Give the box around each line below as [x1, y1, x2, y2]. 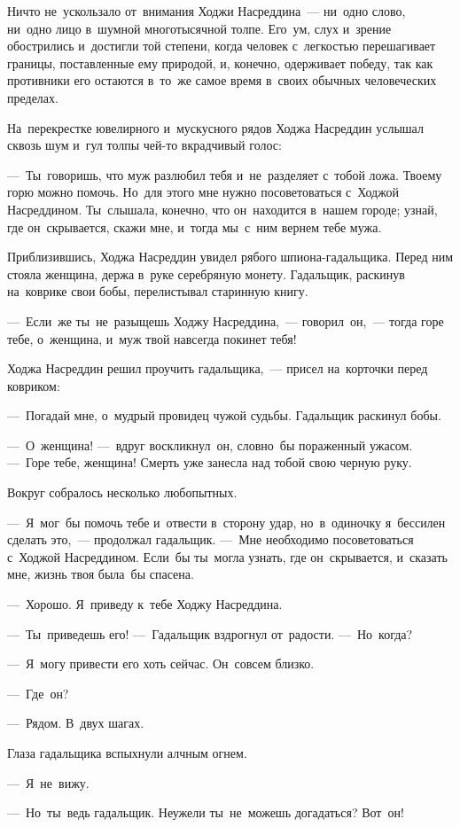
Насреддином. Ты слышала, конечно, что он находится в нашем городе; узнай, [7, 199, 438, 218]
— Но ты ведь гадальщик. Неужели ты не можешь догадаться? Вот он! [7, 803, 404, 822]
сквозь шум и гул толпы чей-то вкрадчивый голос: [7, 136, 282, 154]
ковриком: [7, 376, 60, 394]
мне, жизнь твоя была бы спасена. [7, 565, 194, 583]
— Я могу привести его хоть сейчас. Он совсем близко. [7, 654, 315, 673]
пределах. [7, 88, 58, 106]
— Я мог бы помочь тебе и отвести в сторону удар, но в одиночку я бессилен [7, 512, 446, 531]
